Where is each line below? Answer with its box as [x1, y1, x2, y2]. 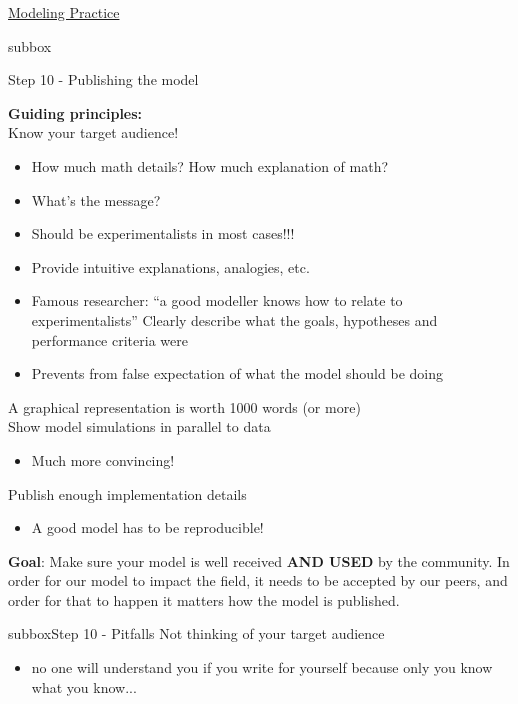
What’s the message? [31, 189, 161, 210]
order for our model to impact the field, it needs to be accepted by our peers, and [8, 570, 508, 591]
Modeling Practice [8, 2, 120, 22]
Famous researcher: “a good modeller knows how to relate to [31, 290, 403, 311]
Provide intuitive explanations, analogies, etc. [31, 256, 310, 277]
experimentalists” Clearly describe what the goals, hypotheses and [31, 309, 438, 330]
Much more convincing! [31, 449, 175, 470]
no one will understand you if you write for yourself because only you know [31, 657, 493, 678]
